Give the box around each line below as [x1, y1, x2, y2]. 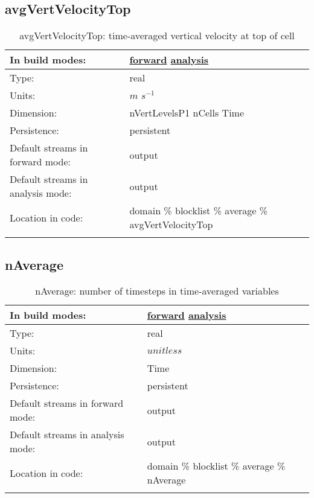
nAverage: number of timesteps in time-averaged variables [35, 284, 279, 298]
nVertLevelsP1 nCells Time [129, 106, 245, 120]
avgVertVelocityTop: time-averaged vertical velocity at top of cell [19, 28, 295, 43]
